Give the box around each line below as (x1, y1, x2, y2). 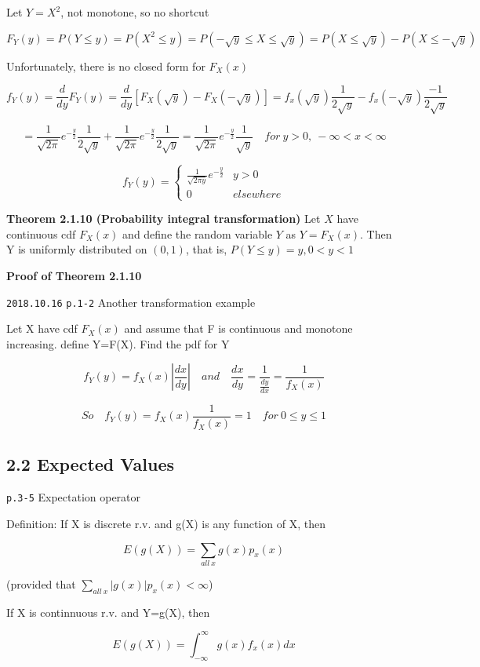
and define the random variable (122, 225, 273, 242)
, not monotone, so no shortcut (60, 4, 209, 20)
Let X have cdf (6, 320, 78, 337)
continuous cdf (6, 225, 76, 242)
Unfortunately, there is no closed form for (6, 57, 205, 74)
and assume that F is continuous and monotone (124, 320, 353, 337)
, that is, (185, 241, 227, 257)
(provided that (6, 575, 76, 592)
